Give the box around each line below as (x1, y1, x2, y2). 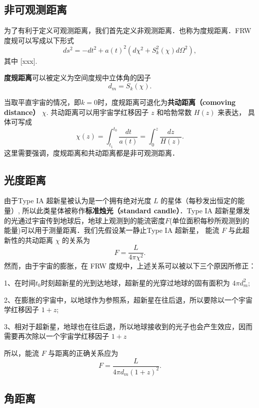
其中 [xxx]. (4, 55, 37, 66)
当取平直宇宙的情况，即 (4, 97, 81, 107)
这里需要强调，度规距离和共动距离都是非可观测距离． (4, 147, 179, 158)
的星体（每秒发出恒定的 (160, 195, 238, 206)
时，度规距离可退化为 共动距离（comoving (97, 97, 236, 107)
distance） (4, 106, 40, 117)
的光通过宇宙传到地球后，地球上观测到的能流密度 (4, 215, 165, 225)
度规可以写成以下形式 (4, 35, 74, 45)
